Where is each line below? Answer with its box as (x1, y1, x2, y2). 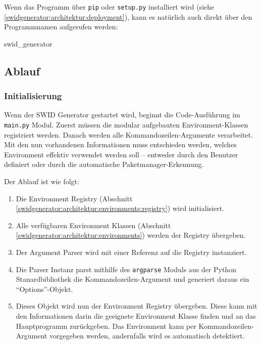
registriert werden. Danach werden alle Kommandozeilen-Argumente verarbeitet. (4, 129, 253, 140)
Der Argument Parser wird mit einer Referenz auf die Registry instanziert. (16, 247, 247, 257)
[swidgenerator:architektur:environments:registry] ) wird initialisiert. (16, 203, 224, 213)
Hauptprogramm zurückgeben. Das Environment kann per (16, 320, 196, 331)
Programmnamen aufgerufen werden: (4, 21, 118, 32)
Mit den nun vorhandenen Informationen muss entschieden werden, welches (4, 139, 237, 150)
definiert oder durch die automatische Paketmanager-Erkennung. (4, 159, 204, 169)
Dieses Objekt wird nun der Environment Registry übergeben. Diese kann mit (16, 300, 257, 311)
